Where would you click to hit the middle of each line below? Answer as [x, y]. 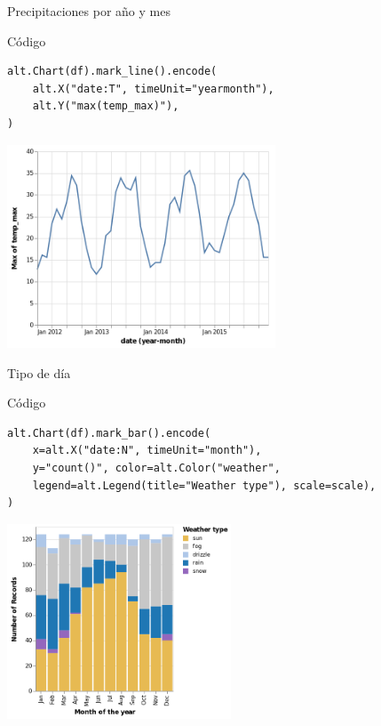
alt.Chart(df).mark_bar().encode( [109, 433]
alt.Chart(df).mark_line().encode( [112, 72]
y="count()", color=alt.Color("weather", [156, 468]
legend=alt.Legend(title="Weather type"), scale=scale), [204, 485]
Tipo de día [39, 372]
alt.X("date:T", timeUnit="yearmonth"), [153, 89]
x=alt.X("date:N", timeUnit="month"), [147, 451]
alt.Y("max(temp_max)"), [106, 106]
